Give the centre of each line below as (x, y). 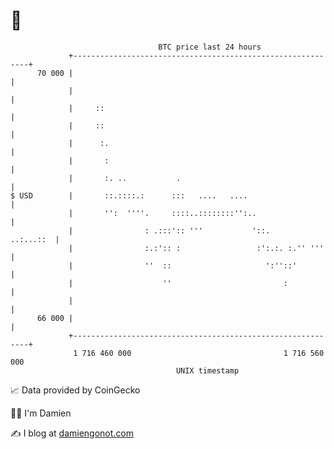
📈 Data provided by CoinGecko (75, 390)
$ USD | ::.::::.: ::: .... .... (129, 195)
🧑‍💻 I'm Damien (41, 413)
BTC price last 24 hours (210, 47)
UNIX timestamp (207, 370)
